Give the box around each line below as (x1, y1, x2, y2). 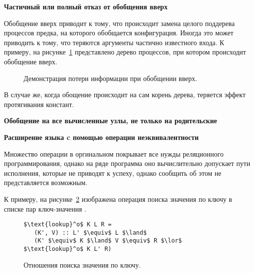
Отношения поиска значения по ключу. (24, 259, 141, 270)
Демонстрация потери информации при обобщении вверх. (24, 73, 198, 83)
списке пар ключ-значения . (4, 203, 86, 214)
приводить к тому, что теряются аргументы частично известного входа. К (4, 37, 225, 47)
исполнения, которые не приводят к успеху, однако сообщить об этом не (4, 167, 222, 178)
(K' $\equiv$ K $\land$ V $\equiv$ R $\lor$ (34, 237, 182, 245)
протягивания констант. (4, 99, 74, 109)
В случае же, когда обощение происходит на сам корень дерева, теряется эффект (4, 89, 246, 100)
